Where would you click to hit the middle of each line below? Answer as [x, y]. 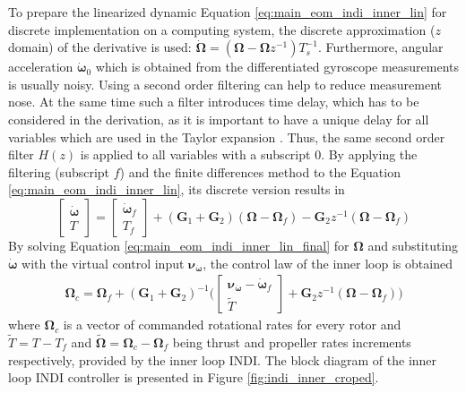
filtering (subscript [59, 171]
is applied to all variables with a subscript [195, 154]
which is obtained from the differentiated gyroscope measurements [277, 67]
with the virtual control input [103, 263]
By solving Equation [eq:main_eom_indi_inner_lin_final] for [179, 245]
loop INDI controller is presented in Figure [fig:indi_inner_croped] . [194, 377]
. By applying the [369, 154]
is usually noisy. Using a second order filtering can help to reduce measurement [225, 84]
